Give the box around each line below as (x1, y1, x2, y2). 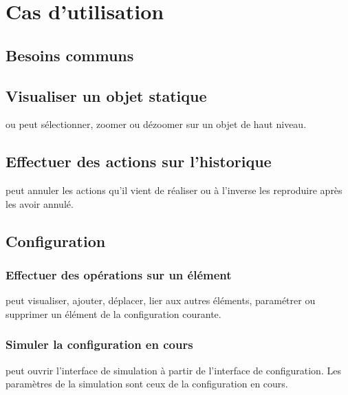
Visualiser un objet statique (6, 85, 207, 106)
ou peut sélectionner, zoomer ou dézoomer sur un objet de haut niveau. (6, 117, 307, 131)
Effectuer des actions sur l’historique (6, 151, 272, 172)
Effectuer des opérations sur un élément (6, 266, 232, 284)
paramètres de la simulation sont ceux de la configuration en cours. (6, 376, 288, 391)
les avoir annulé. (6, 196, 74, 211)
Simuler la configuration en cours (6, 336, 193, 353)
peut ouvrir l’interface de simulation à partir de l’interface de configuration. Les (6, 363, 341, 377)
